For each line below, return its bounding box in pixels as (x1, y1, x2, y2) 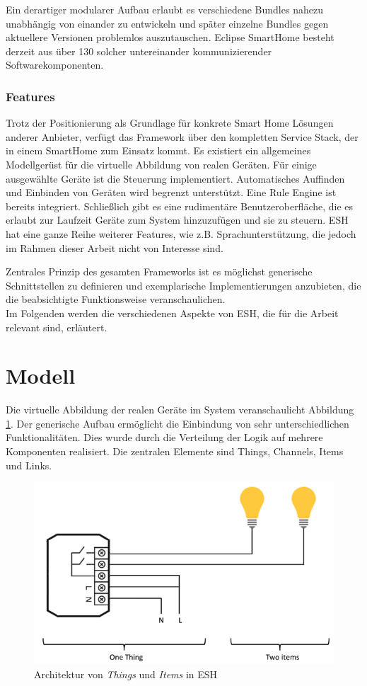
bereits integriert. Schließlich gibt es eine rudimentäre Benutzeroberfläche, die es (6, 198, 354, 213)
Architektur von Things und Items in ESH (34, 666, 218, 681)
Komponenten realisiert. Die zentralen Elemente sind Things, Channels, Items (6, 444, 344, 458)
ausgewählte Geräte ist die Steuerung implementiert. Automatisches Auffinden (6, 171, 345, 185)
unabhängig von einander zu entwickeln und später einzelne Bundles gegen (6, 16, 329, 30)
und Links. (6, 457, 52, 472)
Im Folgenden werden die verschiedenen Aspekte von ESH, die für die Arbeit (6, 305, 339, 320)
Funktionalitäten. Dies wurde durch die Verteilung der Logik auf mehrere (6, 430, 323, 445)
